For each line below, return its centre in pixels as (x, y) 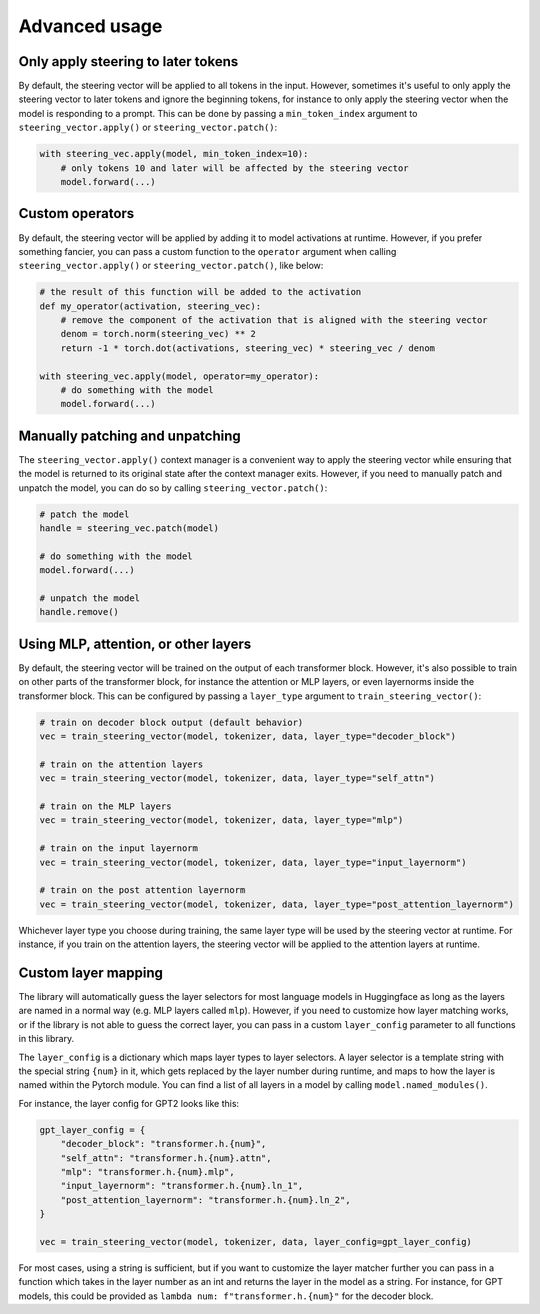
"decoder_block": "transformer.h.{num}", (163, 1144)
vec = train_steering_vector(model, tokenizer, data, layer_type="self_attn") (237, 778)
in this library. (46, 1039)
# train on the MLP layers (105, 806)
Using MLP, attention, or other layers (135, 643)
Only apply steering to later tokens (128, 61)
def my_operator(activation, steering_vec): (150, 306)
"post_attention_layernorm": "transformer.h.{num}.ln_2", (205, 1199)
